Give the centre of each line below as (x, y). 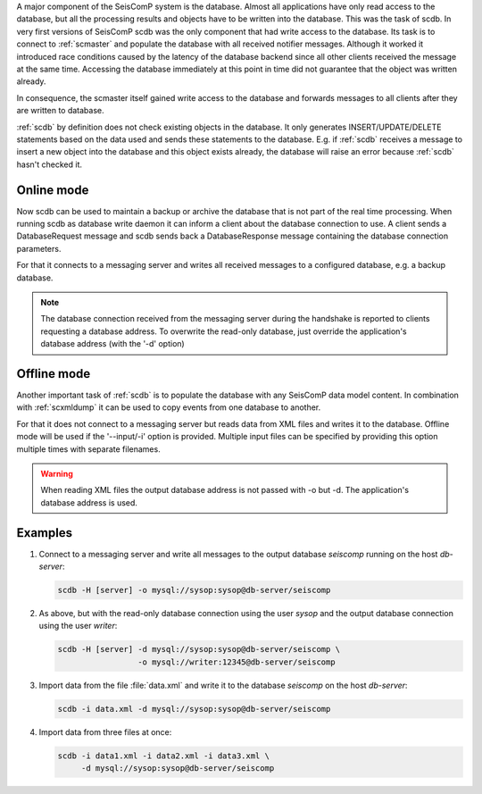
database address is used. (89, 502)
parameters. (39, 248)
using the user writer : (78, 626)
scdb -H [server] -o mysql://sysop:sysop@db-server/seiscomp (194, 590)
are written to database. (60, 111)
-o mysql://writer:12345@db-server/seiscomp (236, 662)
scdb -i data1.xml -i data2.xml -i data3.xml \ (163, 756)
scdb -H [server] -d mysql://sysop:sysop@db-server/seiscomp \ (199, 649)
